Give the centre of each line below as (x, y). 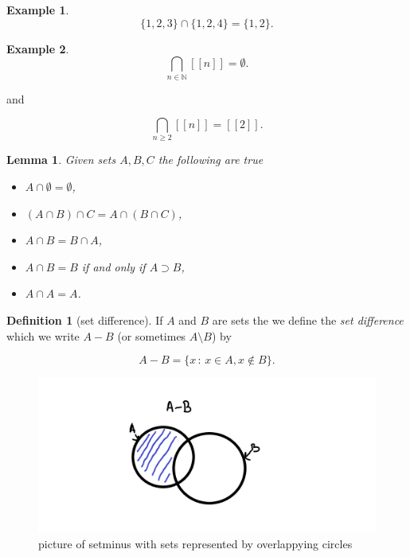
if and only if (113, 266)
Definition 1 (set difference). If (85, 320)
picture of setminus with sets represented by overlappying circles (195, 543)
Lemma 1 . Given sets (61, 160)
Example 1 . (38, 10)
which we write (43, 335)
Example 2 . (38, 48)
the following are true (211, 160)
